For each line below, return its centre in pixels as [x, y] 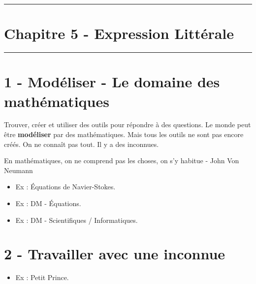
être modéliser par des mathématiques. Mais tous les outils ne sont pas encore [124, 134]
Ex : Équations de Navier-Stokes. [65, 187]
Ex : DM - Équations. [48, 203]
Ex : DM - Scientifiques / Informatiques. [77, 220]
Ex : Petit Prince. [42, 277]
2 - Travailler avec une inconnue [115, 254]
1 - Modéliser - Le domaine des [112, 82]
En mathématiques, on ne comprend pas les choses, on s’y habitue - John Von [122, 160]
